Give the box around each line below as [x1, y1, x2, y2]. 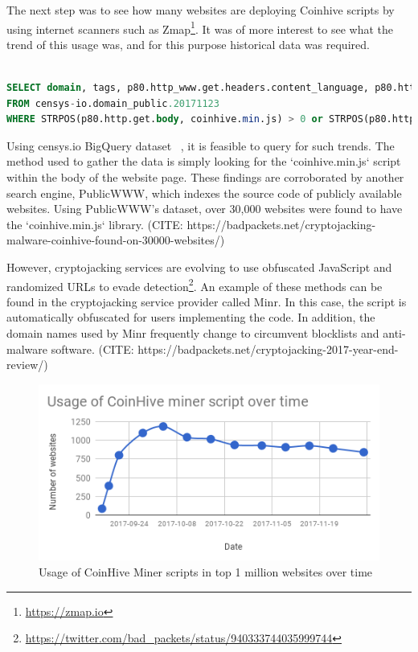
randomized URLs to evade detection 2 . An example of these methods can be [6, 275, 383, 294]
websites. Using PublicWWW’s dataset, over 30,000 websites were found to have [6, 200, 403, 217]
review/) [6, 356, 48, 373]
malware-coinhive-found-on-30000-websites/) [6, 232, 225, 248]
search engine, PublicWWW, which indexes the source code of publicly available [6, 184, 402, 201]
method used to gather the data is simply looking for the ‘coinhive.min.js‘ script [6, 153, 401, 170]
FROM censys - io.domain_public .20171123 [6, 97, 219, 109]
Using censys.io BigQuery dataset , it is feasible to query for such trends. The [6, 137, 395, 154]
